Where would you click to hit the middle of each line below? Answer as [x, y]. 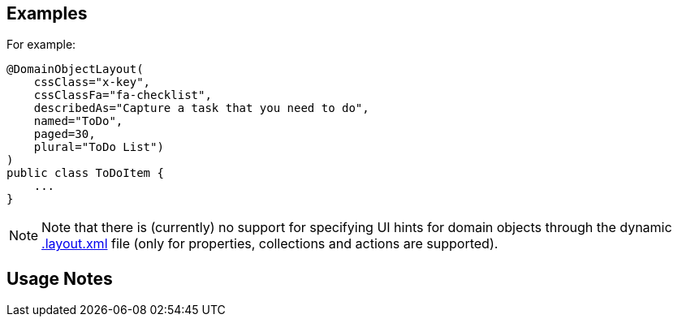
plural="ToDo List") [99, 147]
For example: [41, 45]
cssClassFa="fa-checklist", [123, 95]
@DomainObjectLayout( [75, 69]
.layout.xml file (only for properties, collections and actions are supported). [270, 244]
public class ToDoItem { [85, 173]
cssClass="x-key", [92, 82]
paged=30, [65, 134]
